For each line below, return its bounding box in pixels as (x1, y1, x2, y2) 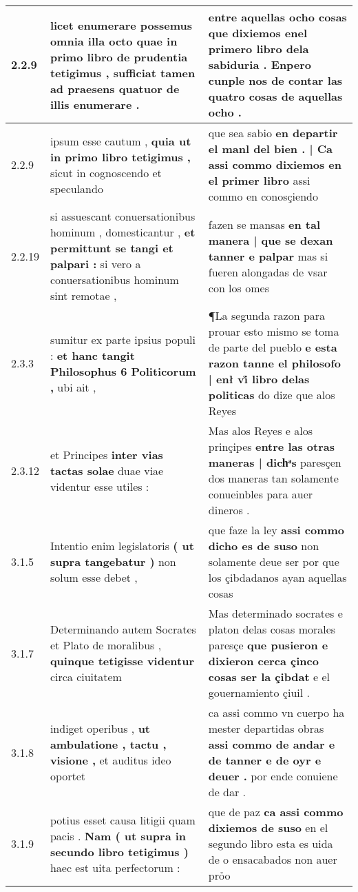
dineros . (208, 502, 250, 518)
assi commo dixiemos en (208, 156, 342, 172)
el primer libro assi (208, 172, 310, 188)
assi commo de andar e (208, 736, 335, 752)
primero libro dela (208, 41, 309, 57)
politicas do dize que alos (208, 387, 335, 403)
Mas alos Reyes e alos (208, 423, 313, 438)
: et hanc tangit (50, 347, 135, 363)
